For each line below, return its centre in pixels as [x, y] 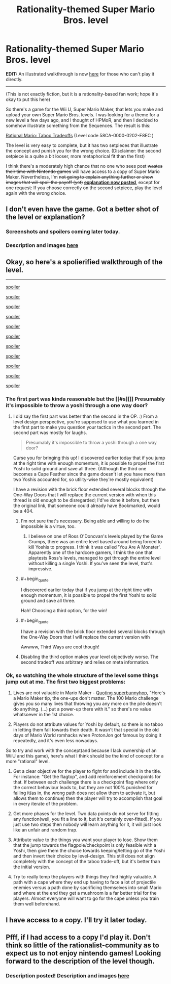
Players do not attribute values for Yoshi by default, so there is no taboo [88, 724]
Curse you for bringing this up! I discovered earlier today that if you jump [89, 458]
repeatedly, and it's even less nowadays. [56, 741]
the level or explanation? [45, 217]
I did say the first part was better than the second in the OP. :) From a [85, 416]
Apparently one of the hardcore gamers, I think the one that [90, 552]
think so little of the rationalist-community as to [82, 945]
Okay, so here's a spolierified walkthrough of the [84, 262]
